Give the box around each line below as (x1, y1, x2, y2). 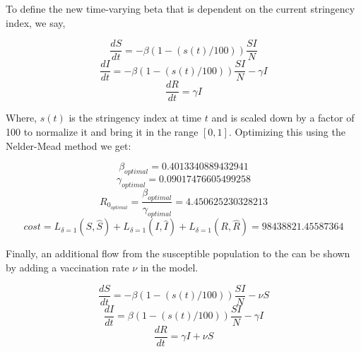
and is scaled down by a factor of (211, 110, 355, 125)
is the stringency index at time (69, 110, 202, 125)
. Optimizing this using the (228, 124, 345, 139)
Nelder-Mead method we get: (6, 138, 131, 153)
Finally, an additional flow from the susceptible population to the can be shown (6, 246, 350, 261)
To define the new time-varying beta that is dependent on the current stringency (6, 1, 355, 16)
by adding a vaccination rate (6, 259, 129, 274)
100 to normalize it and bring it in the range (6, 124, 199, 139)
